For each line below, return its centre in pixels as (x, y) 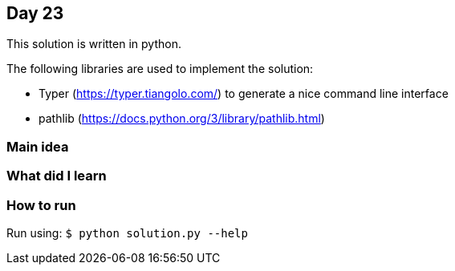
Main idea (38, 146)
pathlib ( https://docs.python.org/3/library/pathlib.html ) (182, 119)
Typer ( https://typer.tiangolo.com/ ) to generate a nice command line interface (244, 94)
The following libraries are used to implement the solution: (160, 69)
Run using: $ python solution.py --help (127, 233)
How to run (41, 205)
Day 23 (35, 13)
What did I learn (57, 176)
